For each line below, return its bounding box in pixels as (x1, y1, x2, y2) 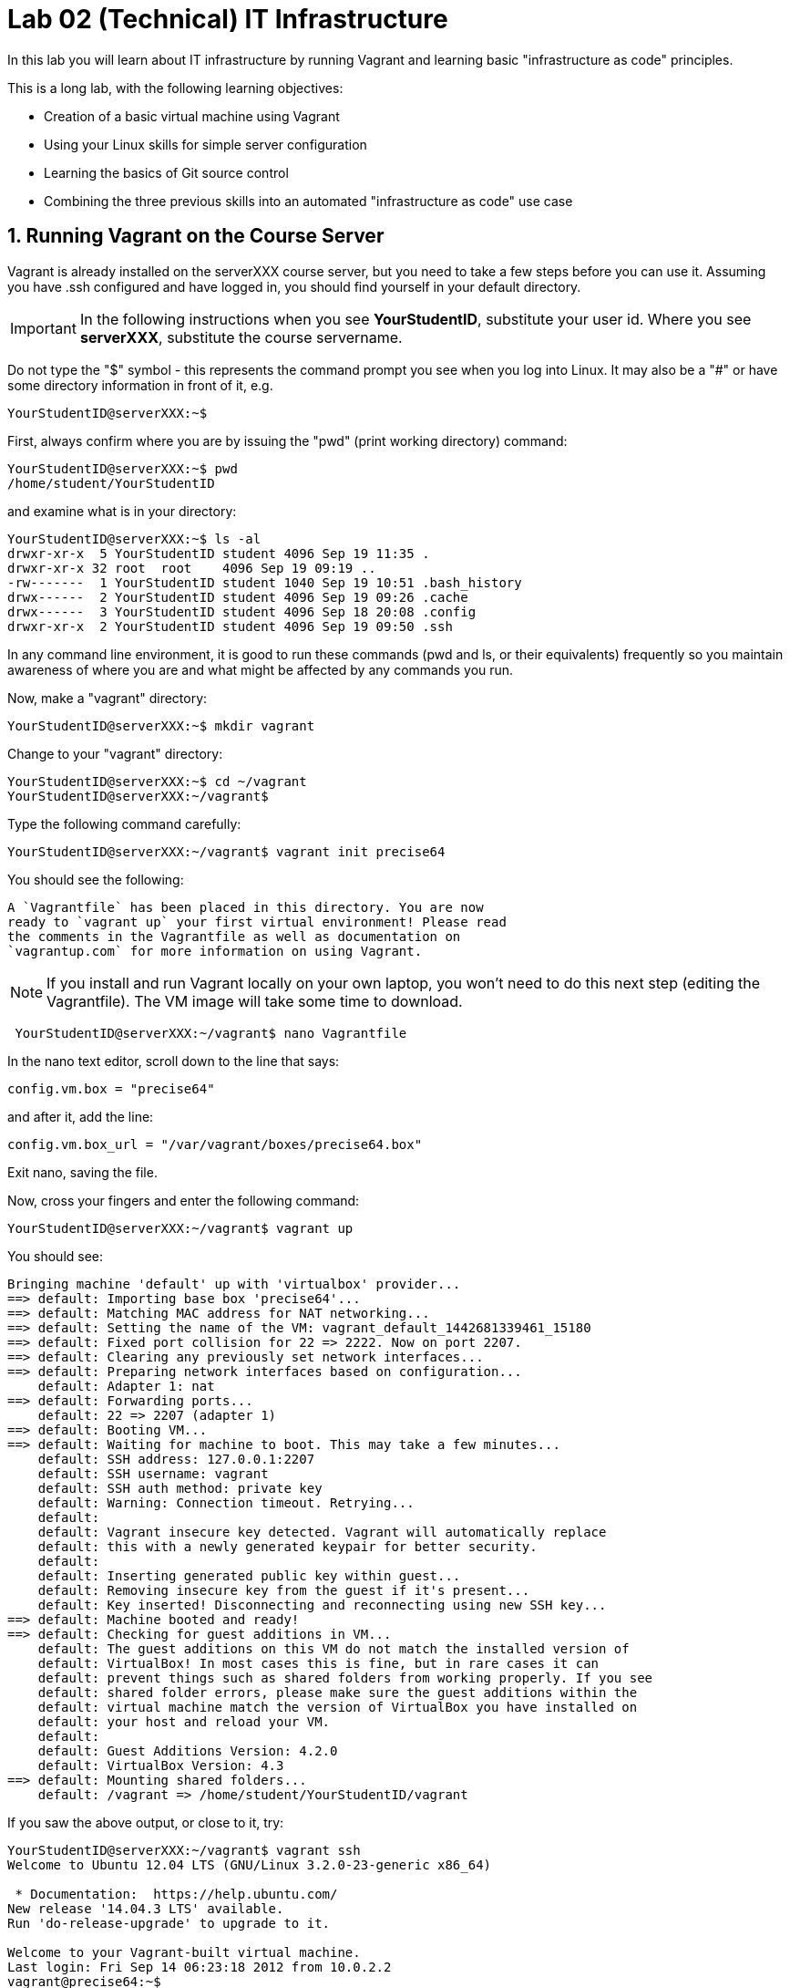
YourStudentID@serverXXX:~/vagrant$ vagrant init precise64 (7, 844, 446, 859)
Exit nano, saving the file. (7, 1164, 158, 1180)
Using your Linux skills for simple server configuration (44, 136, 367, 152)
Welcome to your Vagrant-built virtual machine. (7, 1944, 361, 1960)
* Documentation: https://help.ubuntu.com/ (15, 1886, 338, 1901)
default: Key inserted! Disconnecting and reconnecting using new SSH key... (37, 1597, 607, 1612)
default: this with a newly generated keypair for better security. (37, 1538, 538, 1554)
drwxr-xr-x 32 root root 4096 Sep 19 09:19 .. (7, 560, 376, 575)
